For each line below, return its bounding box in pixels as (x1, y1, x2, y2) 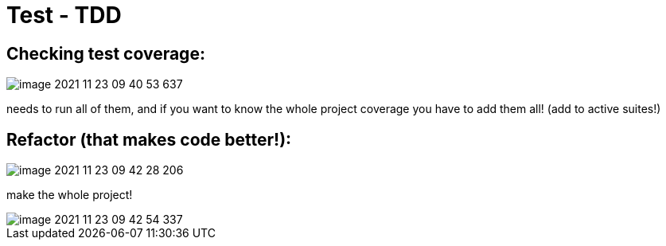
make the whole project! (6, 188, 133, 202)
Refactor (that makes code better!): (6, 129, 292, 150)
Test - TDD (6, 2, 122, 29)
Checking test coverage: (6, 43, 205, 64)
